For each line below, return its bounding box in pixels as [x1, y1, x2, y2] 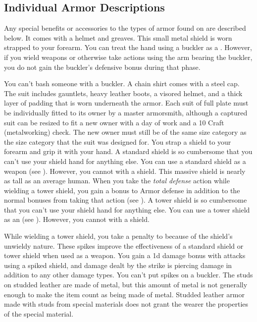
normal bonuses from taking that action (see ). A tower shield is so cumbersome [4, 195, 247, 205]
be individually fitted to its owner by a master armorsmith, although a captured [4, 107, 248, 117]
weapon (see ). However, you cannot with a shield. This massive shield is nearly [4, 165, 246, 176]
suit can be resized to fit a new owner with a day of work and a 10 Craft [4, 117, 224, 127]
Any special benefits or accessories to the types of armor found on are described [4, 23, 246, 33]
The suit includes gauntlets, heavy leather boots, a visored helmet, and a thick [4, 88, 243, 98]
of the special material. [4, 308, 74, 319]
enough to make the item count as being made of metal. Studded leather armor [4, 289, 245, 299]
